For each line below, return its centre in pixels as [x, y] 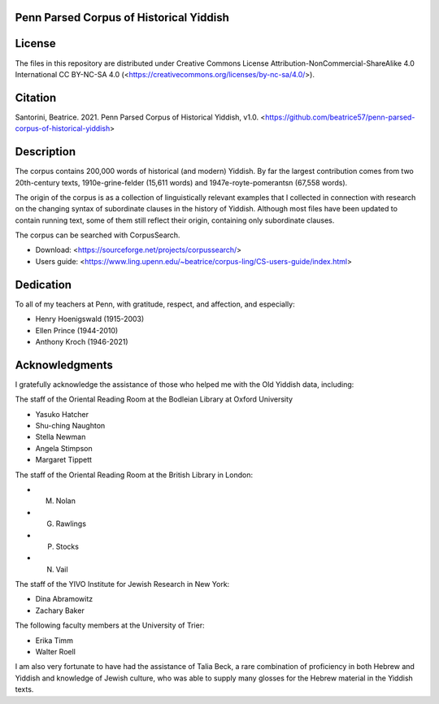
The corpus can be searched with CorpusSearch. [98, 235]
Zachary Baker [60, 611]
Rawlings [71, 524]
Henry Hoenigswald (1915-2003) [90, 319]
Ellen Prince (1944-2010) [77, 330]
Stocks [67, 546]
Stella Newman [61, 437]
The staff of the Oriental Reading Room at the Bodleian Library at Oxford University [154, 399]
